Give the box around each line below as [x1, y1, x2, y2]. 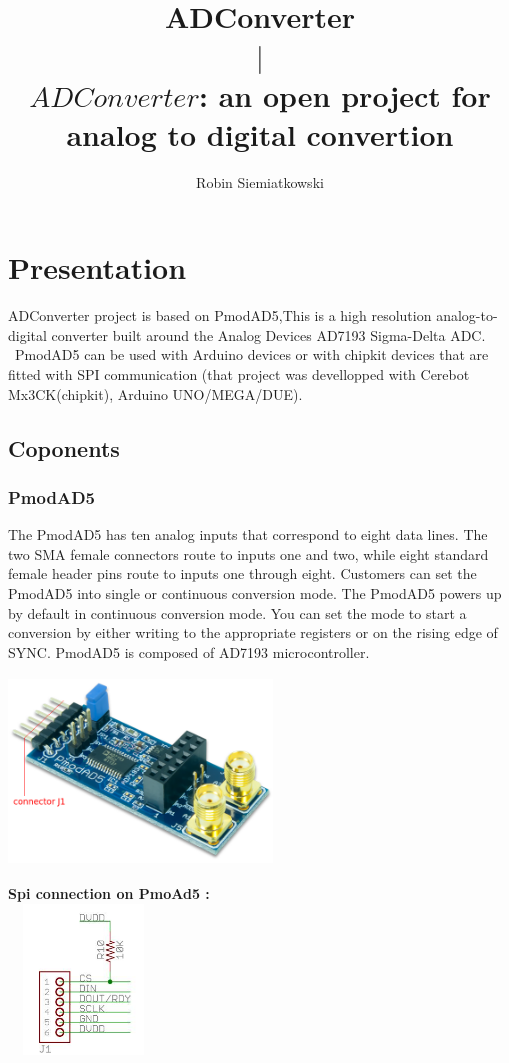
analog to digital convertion [66, 113, 454, 154]
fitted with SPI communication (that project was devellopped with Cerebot [8, 364, 470, 384]
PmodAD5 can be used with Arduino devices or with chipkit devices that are [14, 344, 489, 365]
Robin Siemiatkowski [196, 171, 324, 192]
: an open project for [199, 74, 491, 115]
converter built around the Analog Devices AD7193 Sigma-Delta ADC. [51, 324, 486, 345]
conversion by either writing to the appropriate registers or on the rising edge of [8, 622, 498, 643]
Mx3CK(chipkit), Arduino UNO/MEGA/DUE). [8, 383, 303, 404]
